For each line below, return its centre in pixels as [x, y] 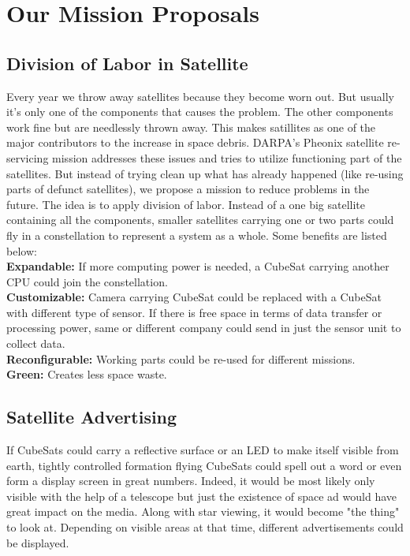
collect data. [36, 343]
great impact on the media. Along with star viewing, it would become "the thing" [203, 511]
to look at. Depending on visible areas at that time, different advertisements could [205, 527]
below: [22, 250]
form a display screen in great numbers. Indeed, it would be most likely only [191, 481]
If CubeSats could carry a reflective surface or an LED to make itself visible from [203, 450]
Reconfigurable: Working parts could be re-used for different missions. [181, 358]
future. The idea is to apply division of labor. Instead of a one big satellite [186, 204]
